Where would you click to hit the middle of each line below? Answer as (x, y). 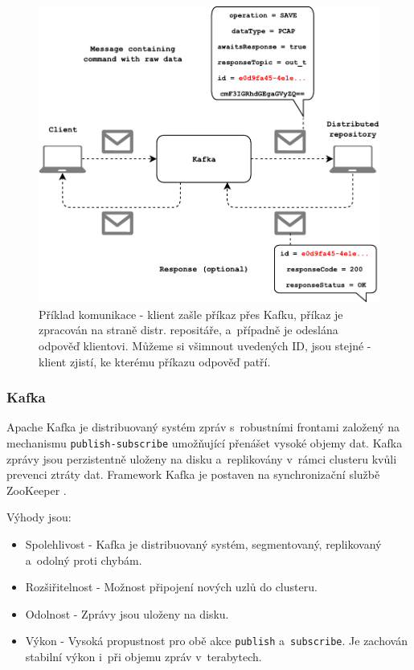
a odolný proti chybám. (84, 560)
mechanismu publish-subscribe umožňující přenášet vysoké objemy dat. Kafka (205, 442)
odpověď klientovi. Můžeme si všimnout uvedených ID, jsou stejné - (205, 345)
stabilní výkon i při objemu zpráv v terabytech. (143, 657)
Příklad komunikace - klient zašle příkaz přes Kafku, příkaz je (191, 314)
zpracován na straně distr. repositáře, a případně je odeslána (189, 330)
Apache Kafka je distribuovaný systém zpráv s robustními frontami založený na (203, 427)
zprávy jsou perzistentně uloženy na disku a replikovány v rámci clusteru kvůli (202, 458)
